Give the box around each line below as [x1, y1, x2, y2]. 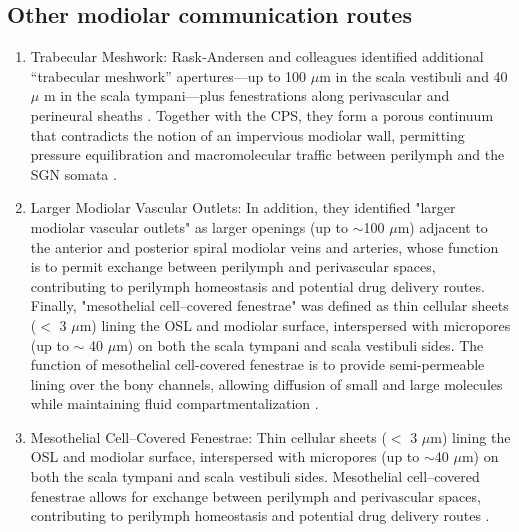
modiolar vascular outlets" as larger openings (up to [30, 216, 349, 237]
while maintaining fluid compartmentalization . [30, 393, 319, 414]
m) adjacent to [397, 216, 488, 237]
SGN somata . [30, 163, 117, 184]
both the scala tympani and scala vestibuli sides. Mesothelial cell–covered [30, 466, 480, 487]
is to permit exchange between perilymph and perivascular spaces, [30, 256, 436, 277]
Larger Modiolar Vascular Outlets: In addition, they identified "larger [30, 197, 456, 218]
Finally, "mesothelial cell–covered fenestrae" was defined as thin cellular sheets [30, 295, 509, 316]
